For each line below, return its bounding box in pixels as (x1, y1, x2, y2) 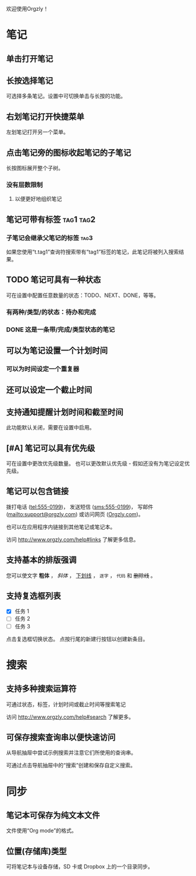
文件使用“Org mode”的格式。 (6, 827, 77, 834)
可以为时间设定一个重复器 (6, 365, 80, 373)
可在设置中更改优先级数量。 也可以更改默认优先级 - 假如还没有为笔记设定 (6, 460, 185, 467)
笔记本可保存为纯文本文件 (6, 810, 100, 820)
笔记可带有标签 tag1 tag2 (6, 214, 96, 224)
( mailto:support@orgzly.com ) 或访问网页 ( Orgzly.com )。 (6, 510, 144, 518)
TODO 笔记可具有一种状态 (6, 275, 101, 285)
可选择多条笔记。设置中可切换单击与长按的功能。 (6, 93, 126, 100)
